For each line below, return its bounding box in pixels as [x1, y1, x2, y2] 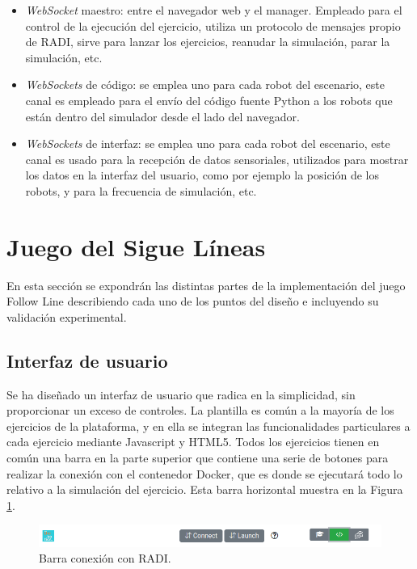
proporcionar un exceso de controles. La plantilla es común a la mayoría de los [6, 402, 394, 419]
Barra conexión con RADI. [39, 550, 171, 567]
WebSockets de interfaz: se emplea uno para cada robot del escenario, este [25, 135, 390, 152]
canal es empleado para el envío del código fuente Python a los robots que [25, 91, 393, 108]
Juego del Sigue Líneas [6, 230, 266, 263]
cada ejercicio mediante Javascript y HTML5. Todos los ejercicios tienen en [6, 433, 380, 450]
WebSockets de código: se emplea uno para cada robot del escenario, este [25, 76, 385, 93]
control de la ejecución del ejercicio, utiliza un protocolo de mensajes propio [25, 17, 401, 34]
